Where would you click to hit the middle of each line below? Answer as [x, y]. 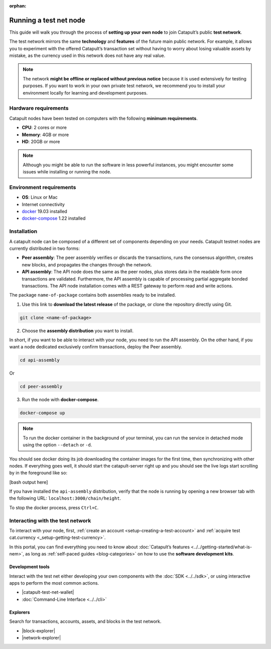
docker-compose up [42, 413]
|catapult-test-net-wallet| [48, 592]
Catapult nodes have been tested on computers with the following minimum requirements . [103, 118]
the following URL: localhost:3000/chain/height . [65, 498]
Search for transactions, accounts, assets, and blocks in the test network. [85, 621]
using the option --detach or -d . [57, 445]
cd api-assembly [40, 360]
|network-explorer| [41, 637]
